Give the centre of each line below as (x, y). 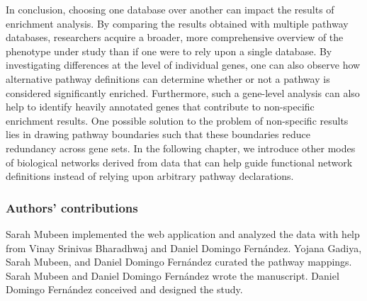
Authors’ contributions (72, 207)
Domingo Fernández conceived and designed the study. (124, 289)
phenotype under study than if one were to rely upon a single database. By (169, 51)
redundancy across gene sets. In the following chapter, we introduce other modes (181, 148)
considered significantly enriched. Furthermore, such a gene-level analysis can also (183, 92)
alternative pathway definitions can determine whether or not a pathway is (168, 78)
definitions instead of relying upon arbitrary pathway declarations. (150, 176)
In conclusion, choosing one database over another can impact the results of (170, 9)
